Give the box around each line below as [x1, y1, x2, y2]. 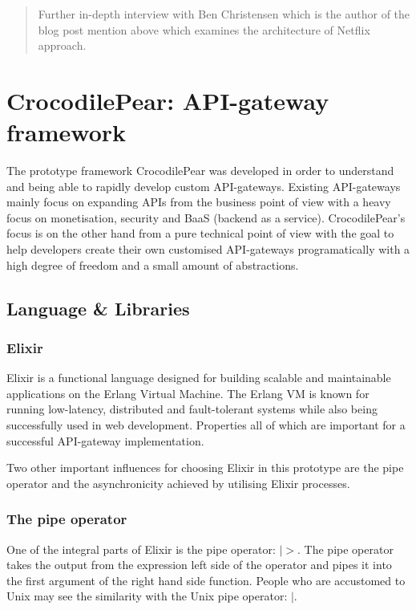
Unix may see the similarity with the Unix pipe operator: [6, 588, 288, 604]
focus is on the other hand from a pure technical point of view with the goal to [6, 225, 394, 242]
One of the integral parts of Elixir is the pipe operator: [6, 540, 276, 557]
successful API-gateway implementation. [6, 432, 204, 449]
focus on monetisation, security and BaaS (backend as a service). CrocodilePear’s [6, 209, 406, 226]
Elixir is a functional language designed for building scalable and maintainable [6, 369, 391, 386]
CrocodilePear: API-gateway [6, 83, 329, 116]
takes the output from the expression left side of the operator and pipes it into [6, 556, 392, 573]
